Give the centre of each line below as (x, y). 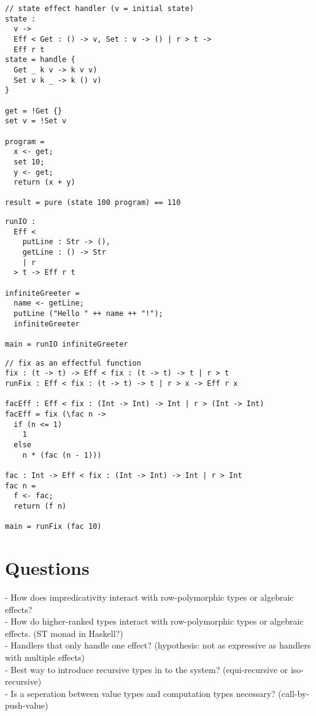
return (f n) (40, 506)
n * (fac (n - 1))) (62, 455)
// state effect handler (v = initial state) (99, 9)
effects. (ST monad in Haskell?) (64, 633)
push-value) (27, 705)
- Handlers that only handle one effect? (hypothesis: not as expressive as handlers (158, 645)
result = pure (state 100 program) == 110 (93, 203)
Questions (47, 568)
